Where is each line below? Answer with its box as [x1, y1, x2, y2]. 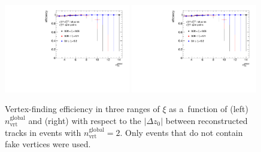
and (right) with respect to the [28, 114, 141, 126]
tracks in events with [5, 126, 81, 138]
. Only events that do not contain [120, 126, 243, 138]
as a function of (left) [169, 103, 248, 115]
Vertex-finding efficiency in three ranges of [5, 103, 160, 115]
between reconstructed [165, 114, 248, 126]
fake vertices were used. [5, 138, 91, 150]
